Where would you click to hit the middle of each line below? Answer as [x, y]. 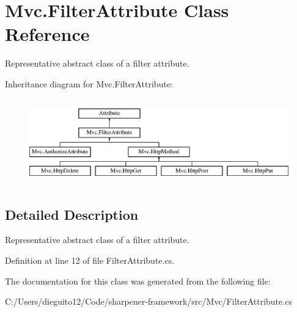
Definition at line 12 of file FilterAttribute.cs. [90, 260]
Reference [47, 34]
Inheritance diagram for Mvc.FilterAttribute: [89, 83]
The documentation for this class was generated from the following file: [138, 281]
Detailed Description [72, 214]
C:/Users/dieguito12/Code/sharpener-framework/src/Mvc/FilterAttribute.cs [148, 301]
